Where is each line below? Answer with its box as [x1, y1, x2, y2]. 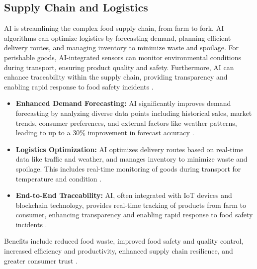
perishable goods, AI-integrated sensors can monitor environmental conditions [4, 52, 242, 62]
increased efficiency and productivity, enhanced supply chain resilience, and [4, 246, 233, 256]
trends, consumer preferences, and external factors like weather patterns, [15, 117, 237, 128]
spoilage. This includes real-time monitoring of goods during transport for [15, 163, 241, 174]
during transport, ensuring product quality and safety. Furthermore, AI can [4, 62, 234, 72]
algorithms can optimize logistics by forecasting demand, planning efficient [4, 32, 231, 43]
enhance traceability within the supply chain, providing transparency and [4, 72, 228, 82]
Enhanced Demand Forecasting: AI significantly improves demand [15, 98, 231, 108]
